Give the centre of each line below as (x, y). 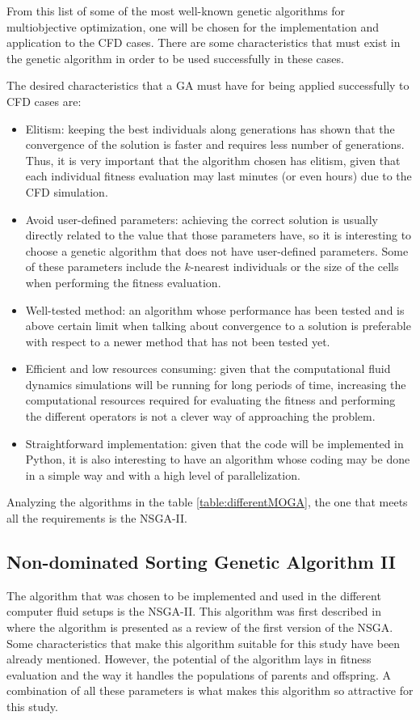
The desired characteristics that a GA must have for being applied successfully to (208, 85)
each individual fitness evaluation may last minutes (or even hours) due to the (218, 176)
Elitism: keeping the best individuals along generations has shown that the (210, 128)
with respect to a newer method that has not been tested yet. (178, 341)
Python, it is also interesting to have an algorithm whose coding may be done (218, 459)
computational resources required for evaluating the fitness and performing (210, 400)
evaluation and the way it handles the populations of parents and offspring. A (199, 674)
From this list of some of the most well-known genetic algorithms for (176, 11)
